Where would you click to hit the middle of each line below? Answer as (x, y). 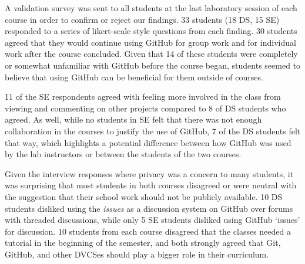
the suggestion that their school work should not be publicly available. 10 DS (144, 196)
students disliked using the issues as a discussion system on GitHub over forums (149, 208)
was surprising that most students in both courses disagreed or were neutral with (151, 185)
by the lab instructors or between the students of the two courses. (123, 154)
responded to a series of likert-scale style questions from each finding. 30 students (151, 31)
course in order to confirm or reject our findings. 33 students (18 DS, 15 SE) (142, 19)
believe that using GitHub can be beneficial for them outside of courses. (134, 77)
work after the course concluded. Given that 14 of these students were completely (151, 54)
